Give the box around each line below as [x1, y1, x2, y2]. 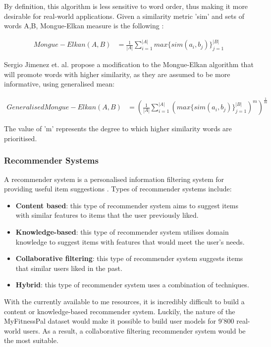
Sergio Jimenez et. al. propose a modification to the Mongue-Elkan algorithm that [4, 59, 254, 70]
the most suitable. [4, 335, 58, 346]
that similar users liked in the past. [15, 262, 122, 273]
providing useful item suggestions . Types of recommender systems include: [4, 183, 232, 194]
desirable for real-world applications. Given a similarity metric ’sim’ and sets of [4, 10, 244, 21]
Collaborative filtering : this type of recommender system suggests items [15, 253, 243, 263]
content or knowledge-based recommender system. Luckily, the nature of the [4, 306, 235, 316]
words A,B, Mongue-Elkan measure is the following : [4, 20, 164, 31]
